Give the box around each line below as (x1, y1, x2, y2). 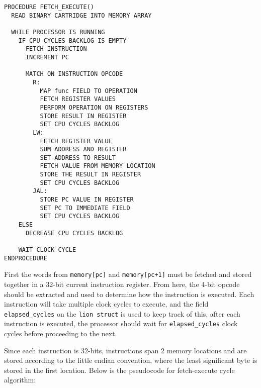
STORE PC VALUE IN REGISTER (40, 196, 134, 204)
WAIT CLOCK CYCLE (18, 246, 76, 254)
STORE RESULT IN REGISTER (40, 112, 127, 120)
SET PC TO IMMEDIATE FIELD (40, 204, 130, 212)
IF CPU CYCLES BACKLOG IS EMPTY (18, 37, 127, 44)
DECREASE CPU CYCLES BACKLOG (25, 229, 123, 237)
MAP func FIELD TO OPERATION (40, 87, 137, 94)
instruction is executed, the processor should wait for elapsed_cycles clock (4, 318, 238, 329)
